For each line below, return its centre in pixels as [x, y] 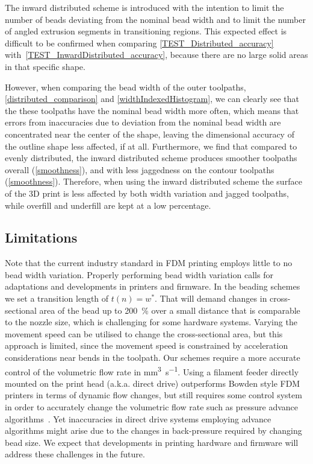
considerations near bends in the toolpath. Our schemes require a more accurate [153, 358]
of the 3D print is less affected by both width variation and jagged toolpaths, [147, 193]
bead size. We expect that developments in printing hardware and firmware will [152, 442]
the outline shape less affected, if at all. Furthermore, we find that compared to [151, 146]
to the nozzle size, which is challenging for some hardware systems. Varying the [151, 322]
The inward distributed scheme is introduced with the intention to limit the [144, 7]
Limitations [41, 237]
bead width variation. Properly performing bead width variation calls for [139, 274]
